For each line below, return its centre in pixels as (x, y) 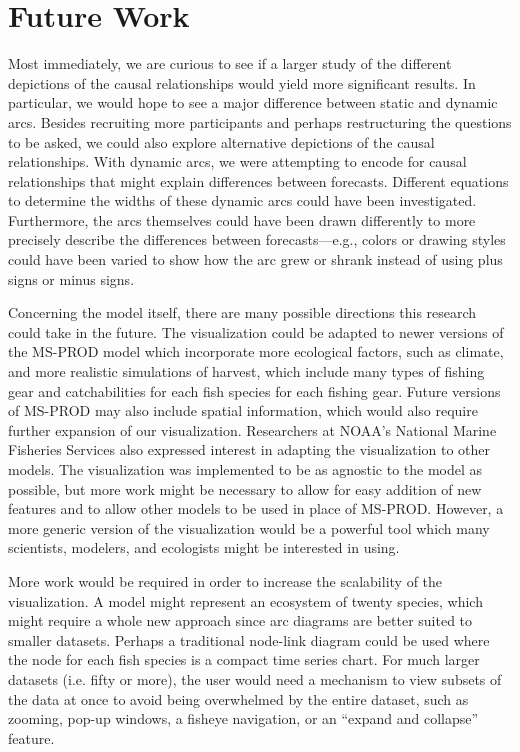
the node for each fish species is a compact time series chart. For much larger (244, 659)
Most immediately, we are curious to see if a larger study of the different (230, 63)
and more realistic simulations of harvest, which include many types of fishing (246, 371)
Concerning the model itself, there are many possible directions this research (242, 312)
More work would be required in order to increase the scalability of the (225, 580)
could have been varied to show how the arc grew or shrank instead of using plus (255, 259)
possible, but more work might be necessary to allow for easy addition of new (245, 488)
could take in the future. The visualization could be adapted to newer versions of (256, 331)
